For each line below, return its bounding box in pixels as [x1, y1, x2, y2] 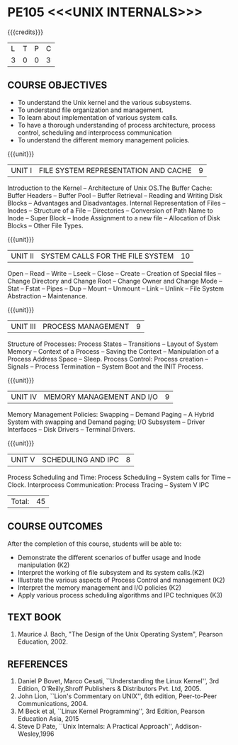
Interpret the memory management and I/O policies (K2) [17, 583, 182, 592]
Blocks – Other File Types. [7, 221, 84, 230]
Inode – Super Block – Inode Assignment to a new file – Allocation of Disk [7, 213, 221, 222]
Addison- [174, 722, 203, 731]
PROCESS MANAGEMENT [42, 321, 130, 331]
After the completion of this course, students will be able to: [7, 539, 182, 548]
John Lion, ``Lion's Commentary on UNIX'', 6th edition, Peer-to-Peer [17, 692, 217, 700]
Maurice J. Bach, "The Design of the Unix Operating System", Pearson [17, 630, 223, 639]
